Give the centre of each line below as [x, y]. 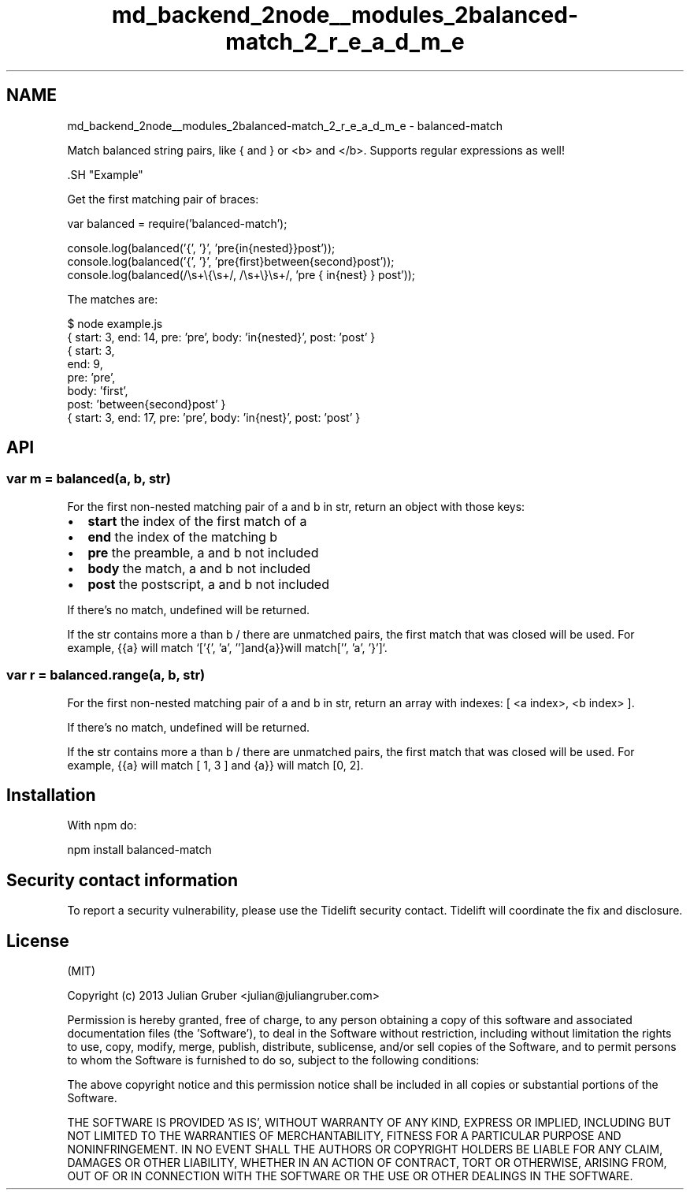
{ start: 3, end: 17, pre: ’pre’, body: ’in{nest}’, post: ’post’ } [214, 417]
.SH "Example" [105, 174]
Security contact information [122, 880]
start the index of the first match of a [197, 521]
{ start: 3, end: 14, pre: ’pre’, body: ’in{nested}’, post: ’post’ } [221, 337]
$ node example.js [115, 323]
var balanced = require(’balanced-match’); [177, 223]
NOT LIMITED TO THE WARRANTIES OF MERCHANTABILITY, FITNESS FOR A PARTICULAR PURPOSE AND [344, 1136]
